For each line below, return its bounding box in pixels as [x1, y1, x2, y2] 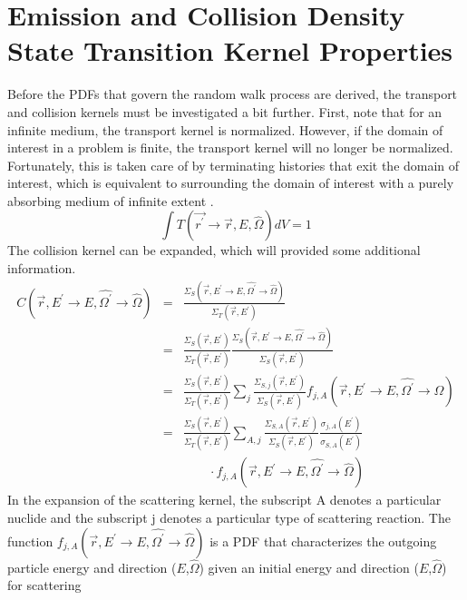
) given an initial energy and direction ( [199, 557, 419, 576]
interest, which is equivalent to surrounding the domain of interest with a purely [7, 173, 454, 192]
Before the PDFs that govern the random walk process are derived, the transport [7, 84, 458, 103]
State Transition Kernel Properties [7, 32, 453, 69]
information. [7, 259, 76, 278]
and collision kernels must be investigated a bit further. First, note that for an [7, 102, 443, 121]
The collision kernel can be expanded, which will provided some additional [7, 241, 421, 260]
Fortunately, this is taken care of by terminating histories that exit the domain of [7, 155, 460, 174]
